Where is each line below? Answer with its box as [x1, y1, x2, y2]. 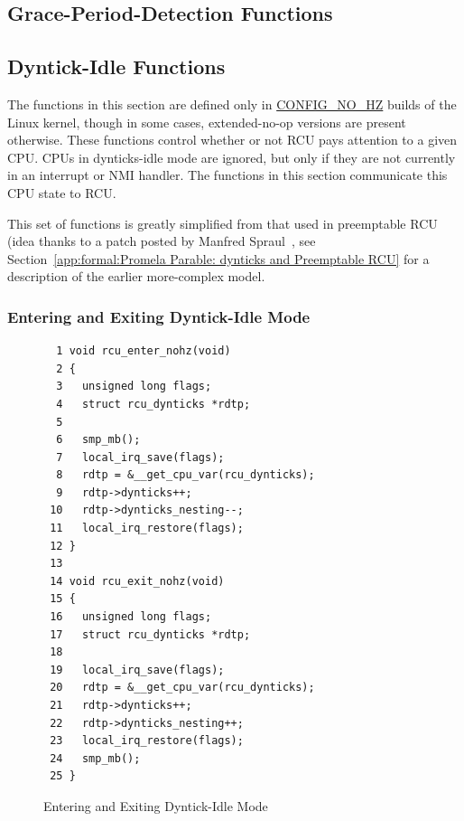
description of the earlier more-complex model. [7, 267, 265, 286]
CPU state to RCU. [7, 183, 116, 202]
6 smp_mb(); [56, 433, 141, 447]
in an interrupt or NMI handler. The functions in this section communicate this [7, 165, 448, 184]
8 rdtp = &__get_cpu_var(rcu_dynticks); [56, 468, 315, 482]
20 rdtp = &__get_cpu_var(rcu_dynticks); [50, 681, 315, 694]
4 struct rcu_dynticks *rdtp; [56, 397, 251, 410]
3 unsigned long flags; [56, 380, 212, 393]
